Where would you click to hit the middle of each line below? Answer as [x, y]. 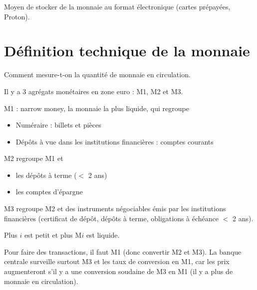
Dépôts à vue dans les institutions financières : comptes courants [115, 141]
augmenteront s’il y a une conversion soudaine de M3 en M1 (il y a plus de [119, 271]
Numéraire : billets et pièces [58, 125]
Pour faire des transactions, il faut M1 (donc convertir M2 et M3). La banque [123, 251]
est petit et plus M [53, 235]
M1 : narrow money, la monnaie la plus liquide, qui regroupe [97, 108]
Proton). [17, 16]
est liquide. [103, 235]
